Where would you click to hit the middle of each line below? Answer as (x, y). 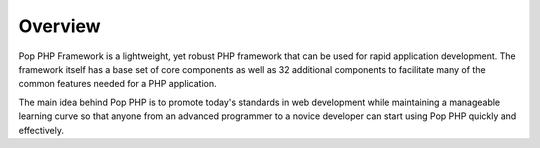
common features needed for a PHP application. (117, 84)
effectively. (41, 130)
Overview (59, 26)
